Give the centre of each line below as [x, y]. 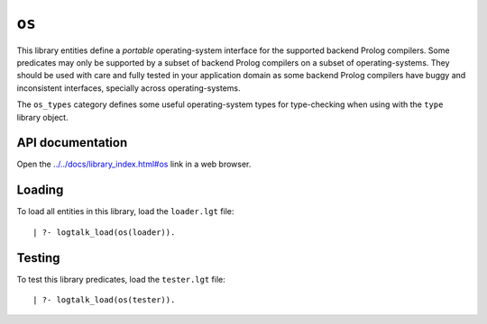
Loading [40, 190]
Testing [38, 258]
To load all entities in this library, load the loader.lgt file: [125, 211]
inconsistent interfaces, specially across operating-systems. [129, 88]
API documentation [72, 143]
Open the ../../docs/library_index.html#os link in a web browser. [134, 164]
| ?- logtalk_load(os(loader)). [104, 232]
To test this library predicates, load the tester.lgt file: [121, 279]
